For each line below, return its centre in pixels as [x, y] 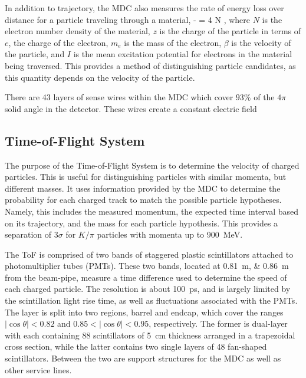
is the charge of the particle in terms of [230, 31]
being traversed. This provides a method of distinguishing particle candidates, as [150, 65]
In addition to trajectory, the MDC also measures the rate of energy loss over [144, 8]
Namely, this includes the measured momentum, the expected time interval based [152, 211]
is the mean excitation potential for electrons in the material [183, 54]
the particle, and [35, 54]
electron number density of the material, [78, 31]
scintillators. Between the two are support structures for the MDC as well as [143, 358]
